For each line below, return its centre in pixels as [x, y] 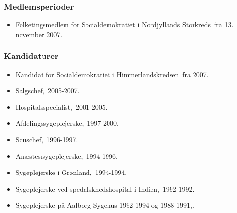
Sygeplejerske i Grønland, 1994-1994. [71, 172]
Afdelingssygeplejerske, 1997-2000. [67, 123]
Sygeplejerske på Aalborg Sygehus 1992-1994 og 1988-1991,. [105, 205]
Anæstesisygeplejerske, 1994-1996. [66, 156]
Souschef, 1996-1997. [47, 139]
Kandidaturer [31, 56]
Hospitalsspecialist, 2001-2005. [61, 106]
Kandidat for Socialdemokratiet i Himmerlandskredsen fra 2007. [112, 74]
